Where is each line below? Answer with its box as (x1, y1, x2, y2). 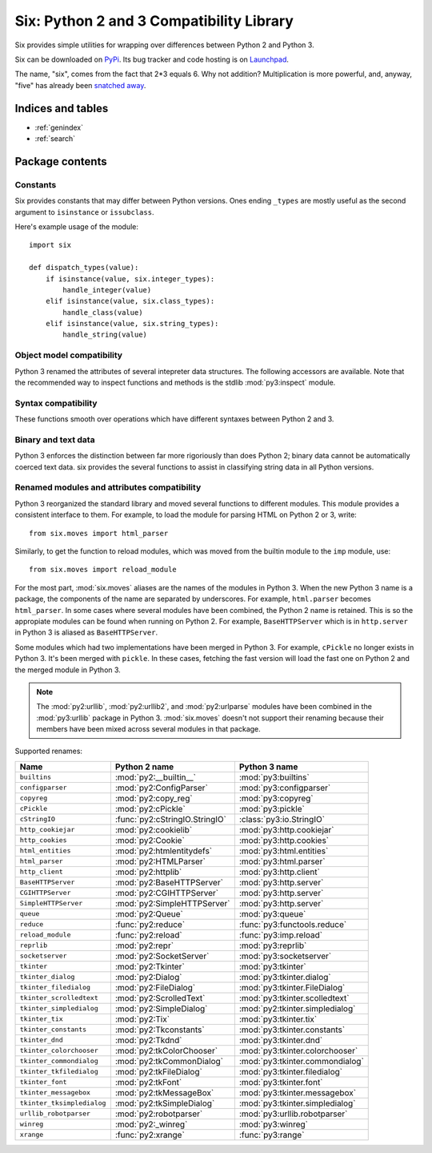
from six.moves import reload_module (29, 565, 178, 574)
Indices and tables (14, 101, 109, 115)
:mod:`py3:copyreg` (238, 792, 314, 804)
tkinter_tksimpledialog (19, 1099, 106, 1107)
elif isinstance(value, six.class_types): (45, 296, 215, 306)
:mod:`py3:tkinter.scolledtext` (238, 992, 350, 1003)
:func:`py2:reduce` (114, 918, 186, 929)
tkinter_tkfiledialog (19, 1067, 99, 1076)
